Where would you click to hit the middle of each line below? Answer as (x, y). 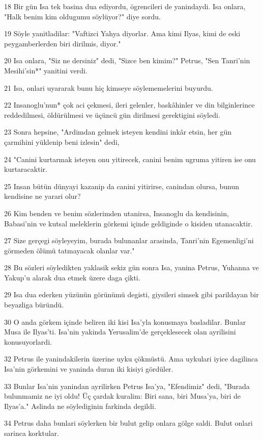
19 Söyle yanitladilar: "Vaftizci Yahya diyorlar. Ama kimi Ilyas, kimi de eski (122, 33)
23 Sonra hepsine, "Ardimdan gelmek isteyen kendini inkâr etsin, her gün (118, 132)
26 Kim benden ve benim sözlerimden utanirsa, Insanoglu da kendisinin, (116, 213)
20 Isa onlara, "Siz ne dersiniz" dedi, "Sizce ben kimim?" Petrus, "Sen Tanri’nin (127, 60)
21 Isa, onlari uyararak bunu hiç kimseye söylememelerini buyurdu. (109, 87)
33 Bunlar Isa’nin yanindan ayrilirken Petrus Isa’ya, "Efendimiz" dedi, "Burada (127, 386)
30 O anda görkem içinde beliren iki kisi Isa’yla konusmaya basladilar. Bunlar (125, 321)
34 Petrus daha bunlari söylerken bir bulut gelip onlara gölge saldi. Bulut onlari (128, 423)
